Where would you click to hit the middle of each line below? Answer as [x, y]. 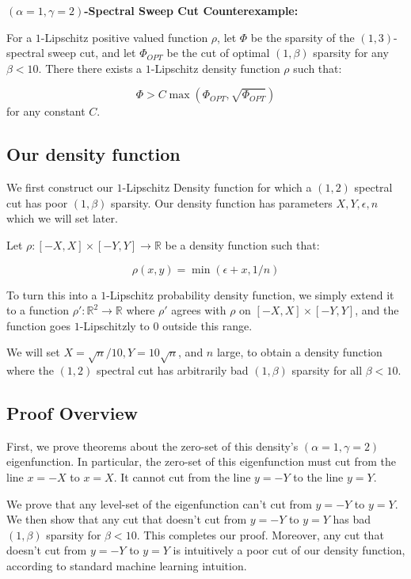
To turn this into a [52, 294]
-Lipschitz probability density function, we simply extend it [250, 294]
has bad [352, 519]
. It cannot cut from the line [182, 477]
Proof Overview [72, 413]
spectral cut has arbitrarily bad [172, 370]
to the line [318, 477]
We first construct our [60, 187]
